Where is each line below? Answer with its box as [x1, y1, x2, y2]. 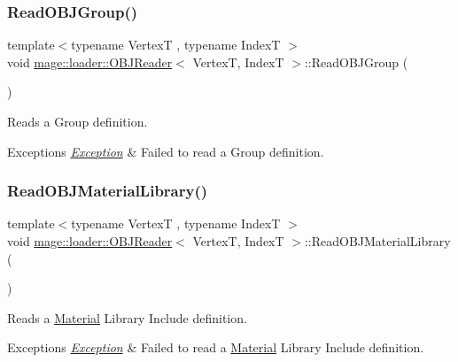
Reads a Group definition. [7, 112, 148, 130]
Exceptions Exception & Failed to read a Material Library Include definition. [7, 338, 424, 357]
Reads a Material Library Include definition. [7, 308, 247, 327]
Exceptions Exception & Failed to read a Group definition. [7, 142, 324, 160]
